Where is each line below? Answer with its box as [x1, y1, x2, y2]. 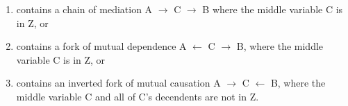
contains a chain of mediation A [16, 2, 153, 16]
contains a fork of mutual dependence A [16, 39, 187, 53]
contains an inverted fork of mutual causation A [16, 76, 221, 90]
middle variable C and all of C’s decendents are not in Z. [16, 89, 259, 103]
